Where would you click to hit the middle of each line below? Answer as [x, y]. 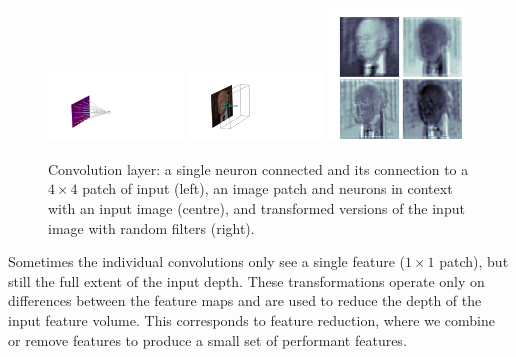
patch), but [474, 261]
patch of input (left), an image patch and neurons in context [267, 188]
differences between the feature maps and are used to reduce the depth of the [245, 300]
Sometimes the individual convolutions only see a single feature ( [207, 261]
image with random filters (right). [151, 227]
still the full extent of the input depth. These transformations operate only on [246, 280]
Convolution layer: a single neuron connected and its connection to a [258, 168]
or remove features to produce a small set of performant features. [207, 339]
